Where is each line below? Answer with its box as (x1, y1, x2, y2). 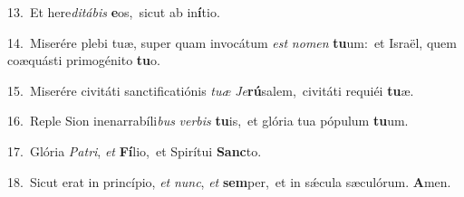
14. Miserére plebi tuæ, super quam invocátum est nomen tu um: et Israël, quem (7, 33, 457, 52)
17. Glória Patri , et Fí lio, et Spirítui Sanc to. (7, 141, 262, 160)
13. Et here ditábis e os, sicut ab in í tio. (7, 3, 220, 21)
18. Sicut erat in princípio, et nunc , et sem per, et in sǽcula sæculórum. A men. (7, 172, 451, 191)
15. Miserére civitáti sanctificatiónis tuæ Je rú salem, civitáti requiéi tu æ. (7, 80, 414, 99)
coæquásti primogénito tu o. (7, 51, 160, 70)
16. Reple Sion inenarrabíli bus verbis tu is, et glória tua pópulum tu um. (7, 111, 409, 130)
